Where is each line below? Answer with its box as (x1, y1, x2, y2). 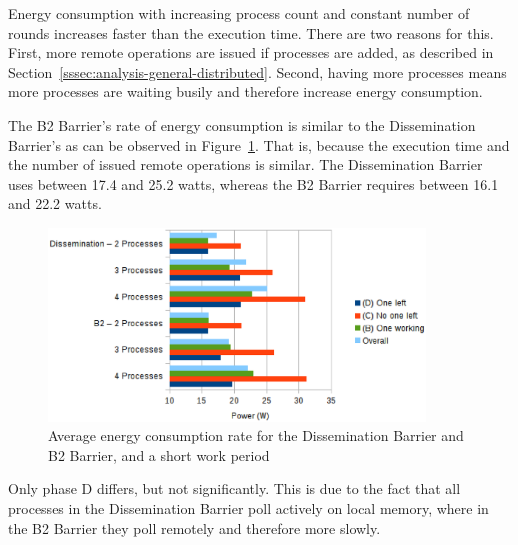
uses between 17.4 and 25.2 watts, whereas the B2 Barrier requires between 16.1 (8, 173, 499, 194)
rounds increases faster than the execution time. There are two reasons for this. (8, 22, 494, 43)
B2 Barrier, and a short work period (48, 444, 270, 465)
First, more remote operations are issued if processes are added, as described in (8, 42, 494, 63)
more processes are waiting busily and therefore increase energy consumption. (8, 81, 483, 102)
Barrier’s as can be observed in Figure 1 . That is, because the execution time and (8, 134, 510, 155)
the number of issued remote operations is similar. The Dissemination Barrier (8, 154, 483, 175)
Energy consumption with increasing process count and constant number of (8, 3, 470, 23)
